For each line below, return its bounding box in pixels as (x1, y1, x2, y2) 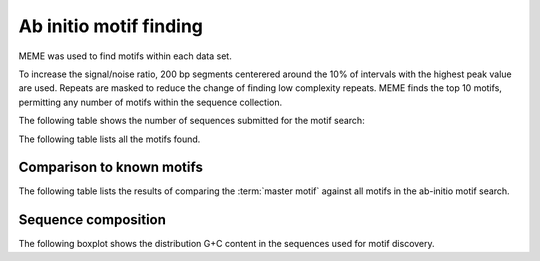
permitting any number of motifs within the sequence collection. (18, 96, 283, 108)
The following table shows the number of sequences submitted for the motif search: (18, 115, 365, 127)
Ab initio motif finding (18, 15, 204, 37)
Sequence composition (18, 211, 167, 229)
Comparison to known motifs (18, 159, 204, 176)
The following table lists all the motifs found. (18, 133, 201, 145)
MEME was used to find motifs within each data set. (18, 50, 232, 62)
